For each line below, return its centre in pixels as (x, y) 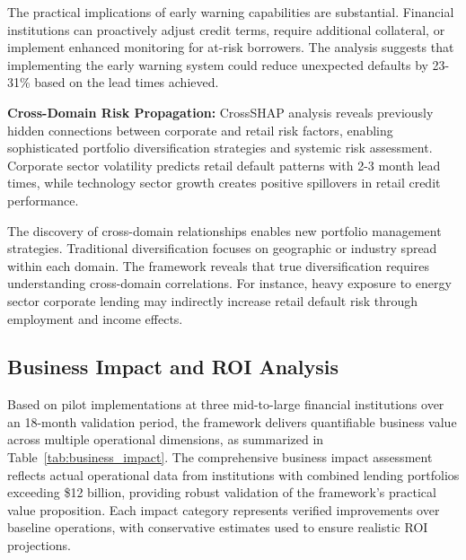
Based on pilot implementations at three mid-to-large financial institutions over (226, 404)
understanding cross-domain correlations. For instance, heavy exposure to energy (229, 283)
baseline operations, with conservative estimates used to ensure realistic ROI (218, 527)
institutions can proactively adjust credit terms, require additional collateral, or (226, 29)
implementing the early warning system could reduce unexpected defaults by (218, 64)
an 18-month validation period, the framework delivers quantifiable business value (232, 421)
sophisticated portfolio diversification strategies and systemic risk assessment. (220, 148)
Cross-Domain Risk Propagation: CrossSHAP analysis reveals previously (220, 112)
